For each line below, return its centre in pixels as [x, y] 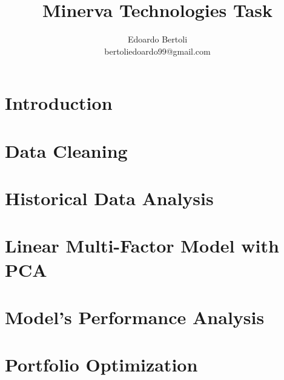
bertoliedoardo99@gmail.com [157, 51]
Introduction [59, 103]
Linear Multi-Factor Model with [142, 246]
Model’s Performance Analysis [135, 317]
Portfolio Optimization [101, 365]
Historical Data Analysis [109, 198]
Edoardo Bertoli [157, 39]
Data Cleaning [66, 150]
